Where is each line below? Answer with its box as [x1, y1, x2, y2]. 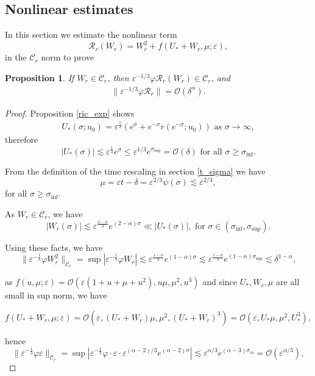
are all [275, 275, 300, 288]
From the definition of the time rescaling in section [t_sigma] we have [5, 164, 266, 177]
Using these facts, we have [5, 240, 103, 253]
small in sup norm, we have [5, 289, 107, 302]
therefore [5, 133, 38, 146]
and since [202, 275, 238, 288]
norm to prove [41, 51, 94, 63]
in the [5, 51, 27, 63]
